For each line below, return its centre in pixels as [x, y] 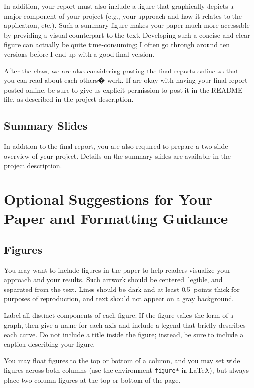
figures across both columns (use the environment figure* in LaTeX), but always [127, 370]
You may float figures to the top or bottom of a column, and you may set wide [122, 360]
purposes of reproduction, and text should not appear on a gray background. [119, 299]
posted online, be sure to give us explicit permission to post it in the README [123, 89]
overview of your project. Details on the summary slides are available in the [117, 156]
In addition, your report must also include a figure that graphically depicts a [119, 6]
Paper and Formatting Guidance [116, 218]
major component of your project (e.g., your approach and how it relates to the [123, 15]
